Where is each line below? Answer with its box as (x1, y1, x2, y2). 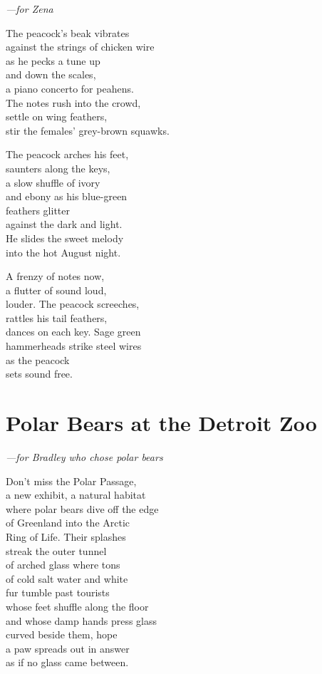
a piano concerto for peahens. (6, 81, 134, 95)
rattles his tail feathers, (6, 310, 108, 325)
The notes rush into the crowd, (6, 95, 141, 110)
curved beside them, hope (6, 627, 118, 642)
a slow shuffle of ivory (6, 175, 100, 190)
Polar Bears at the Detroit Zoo (6, 408, 317, 437)
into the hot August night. (6, 244, 121, 259)
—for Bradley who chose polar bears (6, 449, 163, 464)
